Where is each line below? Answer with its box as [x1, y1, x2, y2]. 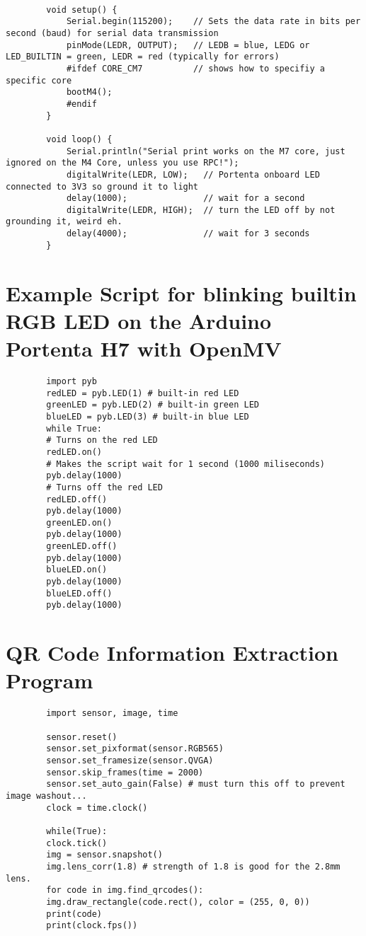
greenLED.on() [46, 517, 113, 528]
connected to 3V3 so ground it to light [6, 181, 199, 192]
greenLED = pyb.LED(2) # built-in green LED [46, 400, 259, 410]
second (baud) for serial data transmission [6, 28, 219, 38]
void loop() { [46, 134, 113, 144]
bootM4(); [66, 87, 113, 98]
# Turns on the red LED [46, 435, 158, 446]
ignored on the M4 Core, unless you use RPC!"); [6, 158, 239, 168]
